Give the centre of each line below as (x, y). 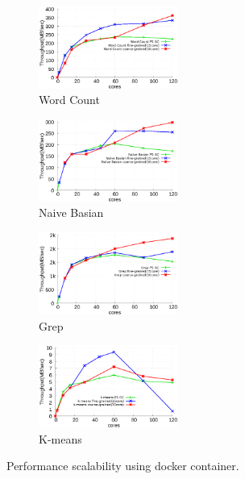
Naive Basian (71, 212)
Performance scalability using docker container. (123, 466)
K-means (60, 438)
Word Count (69, 100)
